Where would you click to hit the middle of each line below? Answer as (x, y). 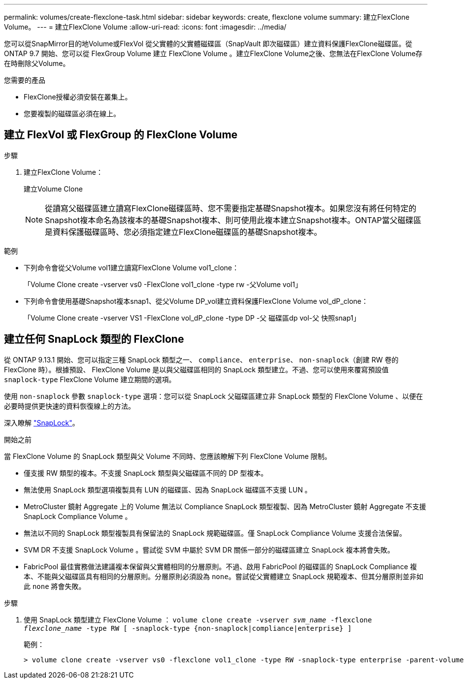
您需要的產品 (25, 80)
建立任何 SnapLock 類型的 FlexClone (94, 339)
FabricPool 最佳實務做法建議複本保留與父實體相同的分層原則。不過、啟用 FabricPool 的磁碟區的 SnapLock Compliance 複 (220, 566)
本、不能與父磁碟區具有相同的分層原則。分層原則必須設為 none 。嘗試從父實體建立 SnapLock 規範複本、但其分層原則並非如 (224, 576)
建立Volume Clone (53, 189)
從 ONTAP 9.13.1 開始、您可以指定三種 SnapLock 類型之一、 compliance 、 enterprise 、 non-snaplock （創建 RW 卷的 (201, 359)
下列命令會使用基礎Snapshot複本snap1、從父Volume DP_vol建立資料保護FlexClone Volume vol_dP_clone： (196, 301)
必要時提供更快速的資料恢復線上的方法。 (69, 406)
